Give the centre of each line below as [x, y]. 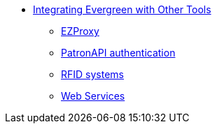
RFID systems [92, 74]
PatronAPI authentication [118, 53]
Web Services [93, 96]
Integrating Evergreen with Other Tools [122, 9]
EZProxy [80, 31]
